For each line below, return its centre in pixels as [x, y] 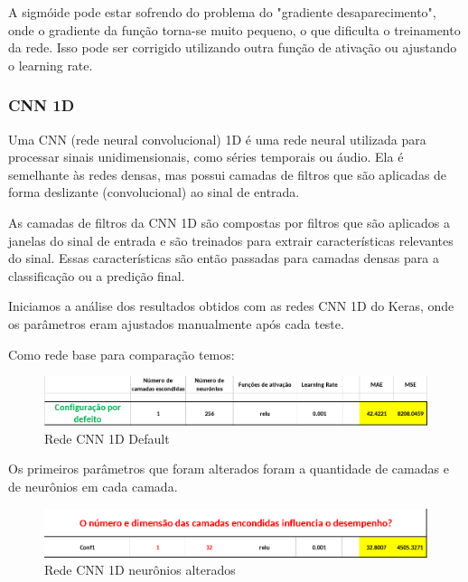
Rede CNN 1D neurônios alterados [140, 570]
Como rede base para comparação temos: [122, 354]
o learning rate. [51, 65]
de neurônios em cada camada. [93, 487]
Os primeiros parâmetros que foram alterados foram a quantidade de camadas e [229, 469]
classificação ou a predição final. [97, 275]
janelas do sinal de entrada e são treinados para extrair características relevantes [231, 240]
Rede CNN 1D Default [107, 438]
